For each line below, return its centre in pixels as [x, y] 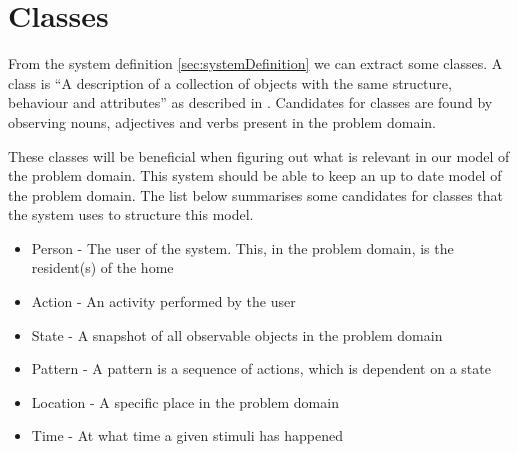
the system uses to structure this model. [131, 214]
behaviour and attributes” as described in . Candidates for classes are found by [250, 102]
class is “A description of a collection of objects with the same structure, [230, 82]
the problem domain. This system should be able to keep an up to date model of [255, 175]
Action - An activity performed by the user [163, 301]
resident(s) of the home [102, 267]
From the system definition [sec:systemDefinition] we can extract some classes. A [255, 63]
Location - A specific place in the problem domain [185, 401]
